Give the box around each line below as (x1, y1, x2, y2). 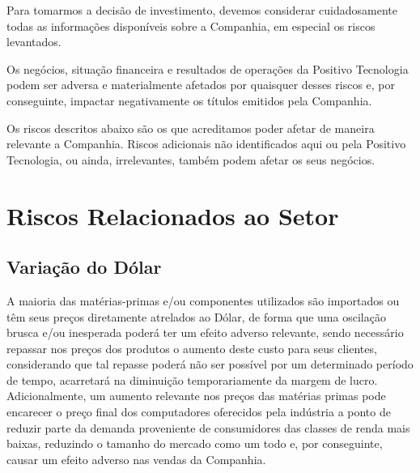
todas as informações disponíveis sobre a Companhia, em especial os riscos (6, 17, 375, 34)
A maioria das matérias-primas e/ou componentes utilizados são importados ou (6, 292, 400, 309)
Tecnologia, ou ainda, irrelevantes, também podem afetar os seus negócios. (6, 151, 375, 168)
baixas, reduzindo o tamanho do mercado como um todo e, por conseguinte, (6, 435, 383, 452)
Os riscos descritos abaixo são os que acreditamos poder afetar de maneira (6, 119, 375, 136)
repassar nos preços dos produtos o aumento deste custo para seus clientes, (6, 339, 377, 356)
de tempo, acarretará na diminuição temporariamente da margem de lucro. (6, 371, 378, 388)
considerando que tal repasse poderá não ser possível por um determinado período (6, 356, 414, 373)
